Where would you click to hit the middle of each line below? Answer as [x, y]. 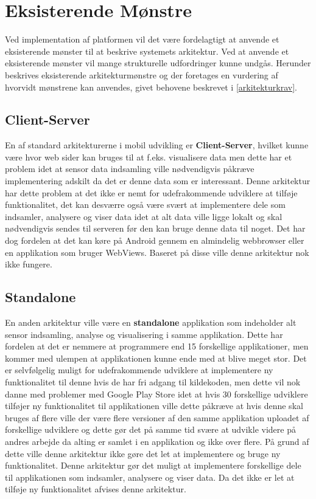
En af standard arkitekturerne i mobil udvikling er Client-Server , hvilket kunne [157, 145]
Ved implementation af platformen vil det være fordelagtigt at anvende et [142, 39]
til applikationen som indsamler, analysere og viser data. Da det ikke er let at [150, 477]
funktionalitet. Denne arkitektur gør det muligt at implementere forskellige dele [153, 465]
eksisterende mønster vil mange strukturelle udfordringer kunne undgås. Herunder [158, 63]
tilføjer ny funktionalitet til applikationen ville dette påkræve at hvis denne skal [154, 406]
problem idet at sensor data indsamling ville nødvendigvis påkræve [130, 169]
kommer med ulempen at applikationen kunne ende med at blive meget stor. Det [156, 358]
